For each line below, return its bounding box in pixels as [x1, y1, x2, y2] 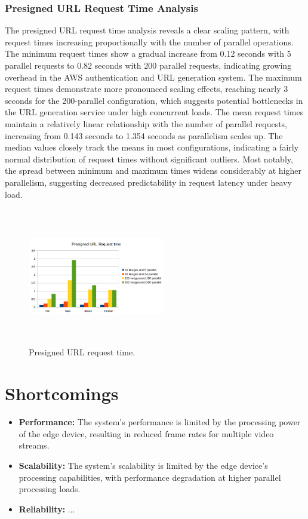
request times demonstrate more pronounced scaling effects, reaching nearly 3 [5, 82, 288, 95]
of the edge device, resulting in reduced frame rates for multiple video [19, 427, 274, 440]
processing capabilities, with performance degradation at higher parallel [19, 471, 281, 483]
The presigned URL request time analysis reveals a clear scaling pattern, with [5, 24, 289, 36]
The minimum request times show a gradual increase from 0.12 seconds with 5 [5, 47, 291, 60]
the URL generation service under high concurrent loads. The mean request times [5, 106, 304, 118]
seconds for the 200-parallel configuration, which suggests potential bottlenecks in [5, 94, 303, 106]
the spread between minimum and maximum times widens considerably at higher [5, 164, 302, 177]
